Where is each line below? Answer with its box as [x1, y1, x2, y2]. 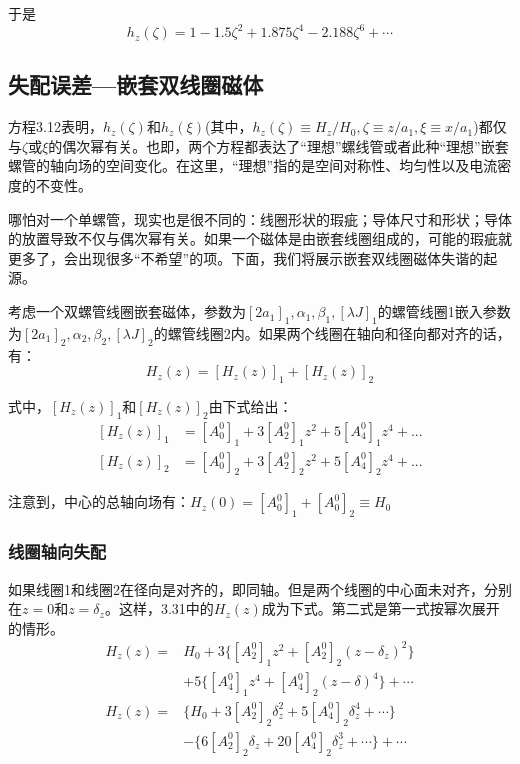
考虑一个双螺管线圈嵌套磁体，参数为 [8, 301, 246, 322]
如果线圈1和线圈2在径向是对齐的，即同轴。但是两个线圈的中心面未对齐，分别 [8, 578, 512, 599]
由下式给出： [208, 396, 293, 417]
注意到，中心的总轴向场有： [8, 491, 190, 512]
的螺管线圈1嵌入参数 [377, 301, 511, 322]
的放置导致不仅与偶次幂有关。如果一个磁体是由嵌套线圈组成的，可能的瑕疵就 [8, 228, 512, 249]
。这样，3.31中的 [104, 598, 214, 619]
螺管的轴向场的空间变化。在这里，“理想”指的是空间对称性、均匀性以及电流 [8, 155, 498, 176]
